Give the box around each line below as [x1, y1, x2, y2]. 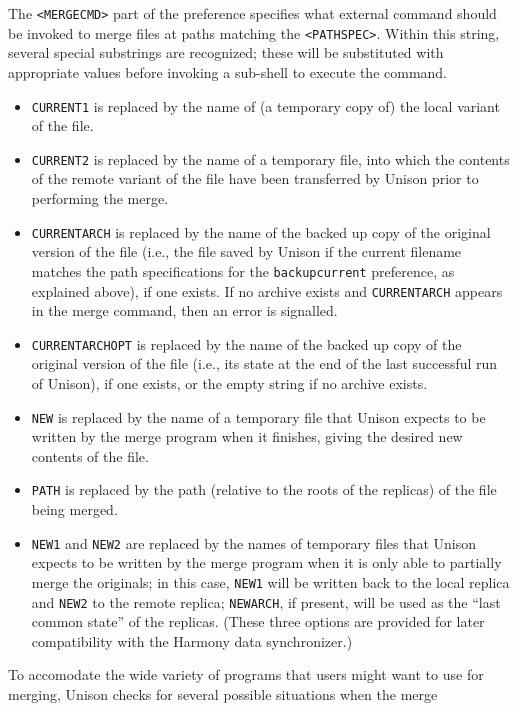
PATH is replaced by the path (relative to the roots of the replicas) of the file [31, 479, 497, 500]
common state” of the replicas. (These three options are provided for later [31, 611, 485, 632]
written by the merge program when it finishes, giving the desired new [31, 426, 463, 447]
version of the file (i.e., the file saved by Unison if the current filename [31, 241, 462, 262]
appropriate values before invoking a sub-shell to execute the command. [8, 61, 448, 82]
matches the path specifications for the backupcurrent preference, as [31, 260, 455, 281]
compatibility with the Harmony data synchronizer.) [31, 630, 353, 651]
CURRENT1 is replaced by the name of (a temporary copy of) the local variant [31, 95, 500, 116]
